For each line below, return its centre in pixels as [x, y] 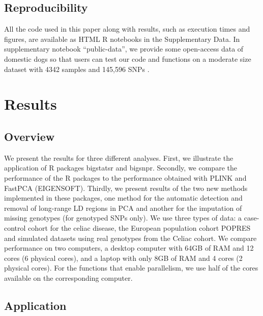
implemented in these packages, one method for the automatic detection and [123, 198]
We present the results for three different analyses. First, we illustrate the [119, 157]
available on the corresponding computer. [68, 277]
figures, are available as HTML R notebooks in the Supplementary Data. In [122, 39]
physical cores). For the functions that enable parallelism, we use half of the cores [131, 268]
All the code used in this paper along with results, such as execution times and [127, 29]
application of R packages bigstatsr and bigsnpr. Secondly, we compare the [121, 168]
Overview [30, 136]
